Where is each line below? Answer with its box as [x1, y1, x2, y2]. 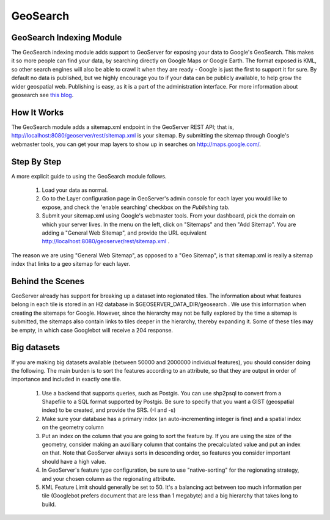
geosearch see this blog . [11, 92, 74, 99]
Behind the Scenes [11, 276, 85, 287]
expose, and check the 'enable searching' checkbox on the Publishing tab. [42, 203, 230, 211]
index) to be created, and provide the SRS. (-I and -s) [42, 406, 176, 414]
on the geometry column [42, 423, 104, 431]
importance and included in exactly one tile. [11, 376, 122, 383]
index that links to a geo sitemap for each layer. [11, 260, 131, 268]
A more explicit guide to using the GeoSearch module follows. [11, 172, 167, 180]
